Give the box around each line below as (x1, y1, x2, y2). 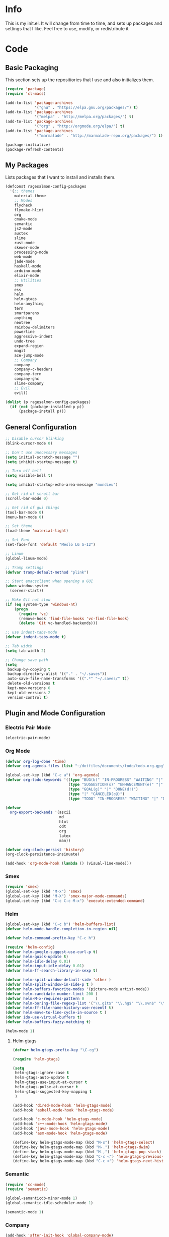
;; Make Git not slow (5, 597, 51, 602)
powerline (14, 329, 35, 334)
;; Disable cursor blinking (5, 436, 64, 441)
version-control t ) (7, 695, 49, 700)
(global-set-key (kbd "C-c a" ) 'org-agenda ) (5, 773, 100, 778)
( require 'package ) (5, 86, 46, 91)
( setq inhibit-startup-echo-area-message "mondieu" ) (5, 482, 118, 487)
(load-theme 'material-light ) (5, 528, 69, 533)
